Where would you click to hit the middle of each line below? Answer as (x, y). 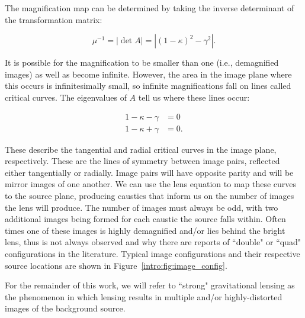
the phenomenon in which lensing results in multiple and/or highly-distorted (144, 296)
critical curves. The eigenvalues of (66, 97)
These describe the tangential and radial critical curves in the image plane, (141, 149)
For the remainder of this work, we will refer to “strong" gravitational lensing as (150, 285)
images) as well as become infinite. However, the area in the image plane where (148, 74)
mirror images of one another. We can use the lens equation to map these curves (151, 184)
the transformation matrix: (54, 19)
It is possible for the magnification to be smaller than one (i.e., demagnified (142, 62)
